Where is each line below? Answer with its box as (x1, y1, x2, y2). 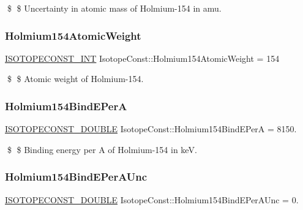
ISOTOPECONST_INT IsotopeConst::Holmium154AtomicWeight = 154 (5, 51, 280, 64)
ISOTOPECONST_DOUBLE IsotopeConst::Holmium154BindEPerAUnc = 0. (5, 193, 299, 206)
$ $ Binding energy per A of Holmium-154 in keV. (7, 143, 197, 156)
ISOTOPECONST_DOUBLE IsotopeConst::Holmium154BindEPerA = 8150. (5, 122, 297, 135)
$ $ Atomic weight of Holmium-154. (7, 72, 144, 85)
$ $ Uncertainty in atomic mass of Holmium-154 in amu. (7, 2, 222, 14)
